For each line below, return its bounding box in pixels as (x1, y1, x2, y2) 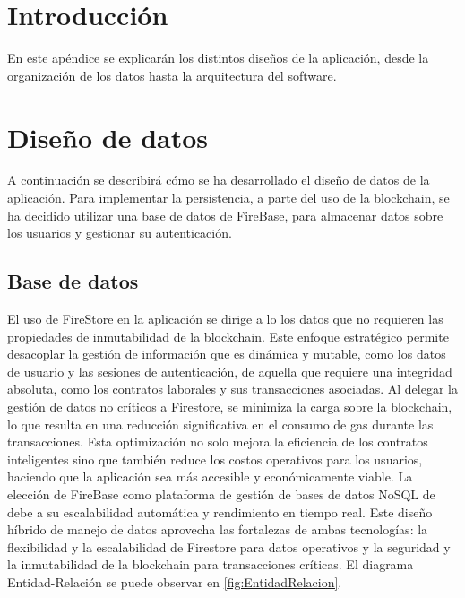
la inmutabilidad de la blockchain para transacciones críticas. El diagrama (7, 555, 414, 574)
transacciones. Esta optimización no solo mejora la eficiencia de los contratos (7, 432, 428, 451)
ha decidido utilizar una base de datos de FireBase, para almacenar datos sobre (7, 205, 443, 224)
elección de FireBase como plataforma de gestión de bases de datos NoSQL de (7, 484, 435, 503)
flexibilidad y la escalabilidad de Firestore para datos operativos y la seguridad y (7, 537, 451, 556)
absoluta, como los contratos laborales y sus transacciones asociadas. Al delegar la (7, 379, 458, 398)
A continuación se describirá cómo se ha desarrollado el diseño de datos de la (7, 170, 430, 189)
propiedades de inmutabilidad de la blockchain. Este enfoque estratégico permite (7, 326, 449, 345)
